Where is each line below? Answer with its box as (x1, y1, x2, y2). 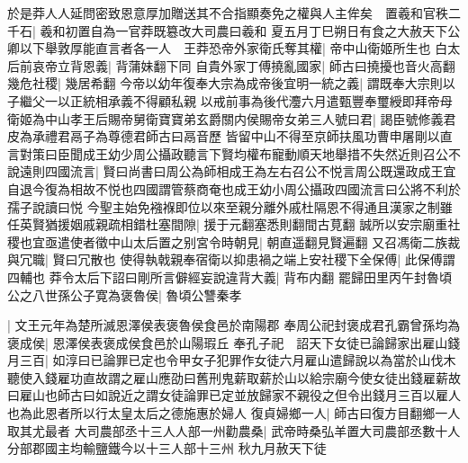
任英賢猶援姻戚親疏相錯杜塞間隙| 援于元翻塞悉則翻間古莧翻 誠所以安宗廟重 (7, 215, 448, 234)
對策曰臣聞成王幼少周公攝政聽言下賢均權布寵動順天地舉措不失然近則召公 (19, 144, 448, 163)
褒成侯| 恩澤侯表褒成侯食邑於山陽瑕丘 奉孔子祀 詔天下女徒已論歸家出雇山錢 (7, 333, 461, 352)
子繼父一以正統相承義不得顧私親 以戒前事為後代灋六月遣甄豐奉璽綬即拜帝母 (7, 91, 453, 110)
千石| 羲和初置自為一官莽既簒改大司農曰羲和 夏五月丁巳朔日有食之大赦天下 (7, 21, 448, 40)
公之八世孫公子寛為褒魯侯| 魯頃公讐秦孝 (7, 285, 242, 304)
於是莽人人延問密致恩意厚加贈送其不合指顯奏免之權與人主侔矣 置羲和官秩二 (7, 4, 461, 22)
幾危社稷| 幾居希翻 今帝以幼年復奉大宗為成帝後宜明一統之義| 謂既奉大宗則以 (7, 74, 455, 93)
